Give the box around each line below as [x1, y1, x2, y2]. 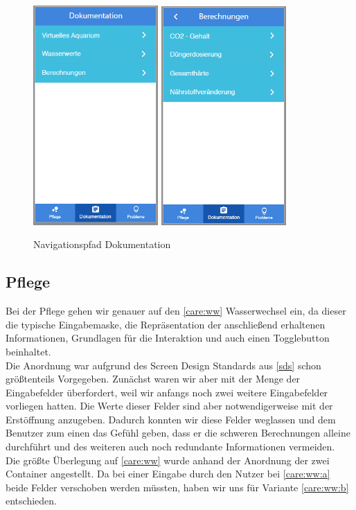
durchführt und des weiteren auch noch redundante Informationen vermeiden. [6, 439, 335, 454]
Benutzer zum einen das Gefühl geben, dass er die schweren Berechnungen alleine [6, 425, 350, 440]
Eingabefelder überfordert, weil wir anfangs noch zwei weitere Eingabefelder [6, 385, 328, 399]
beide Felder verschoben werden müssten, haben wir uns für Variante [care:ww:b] [6, 480, 349, 494]
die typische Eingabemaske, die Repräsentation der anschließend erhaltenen [6, 317, 326, 331]
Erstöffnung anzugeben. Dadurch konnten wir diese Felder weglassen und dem [6, 412, 336, 426]
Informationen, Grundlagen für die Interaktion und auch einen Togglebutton [6, 331, 330, 345]
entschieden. [6, 493, 57, 508]
